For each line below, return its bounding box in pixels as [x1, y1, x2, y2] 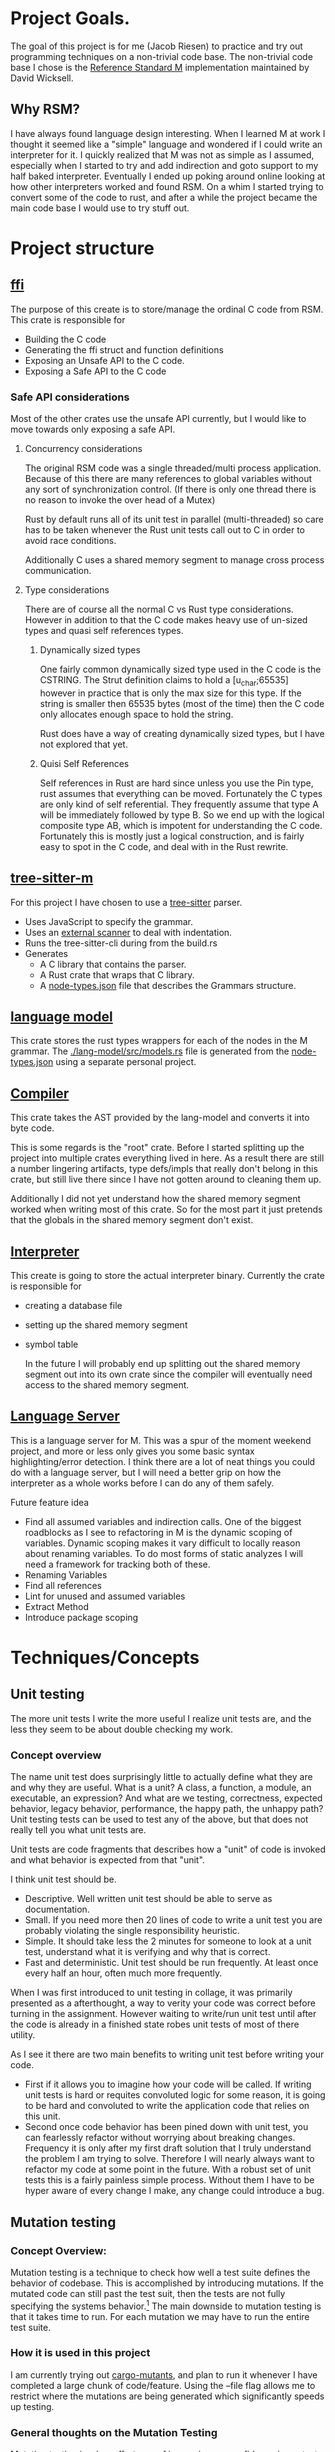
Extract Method [24, 1600, 89, 1612]
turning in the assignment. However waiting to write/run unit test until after [10, 2008, 317, 2020]
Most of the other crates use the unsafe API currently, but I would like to [10, 413, 307, 425]
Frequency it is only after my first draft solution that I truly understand [24, 2142, 312, 2154]
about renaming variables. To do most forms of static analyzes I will [24, 1547, 303, 1559]
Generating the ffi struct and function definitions [24, 343, 224, 356]
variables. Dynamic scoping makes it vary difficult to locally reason [24, 1537, 301, 1549]
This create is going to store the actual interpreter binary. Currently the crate [10, 1270, 325, 1282]
